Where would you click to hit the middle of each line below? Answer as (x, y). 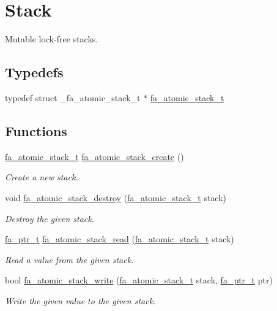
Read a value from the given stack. (69, 259)
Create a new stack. (42, 177)
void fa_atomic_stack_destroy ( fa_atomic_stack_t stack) (116, 197)
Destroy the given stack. (50, 218)
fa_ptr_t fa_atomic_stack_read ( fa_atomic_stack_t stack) (120, 239)
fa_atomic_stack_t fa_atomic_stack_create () (94, 156)
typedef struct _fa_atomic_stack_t (73, 97)
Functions (36, 130)
